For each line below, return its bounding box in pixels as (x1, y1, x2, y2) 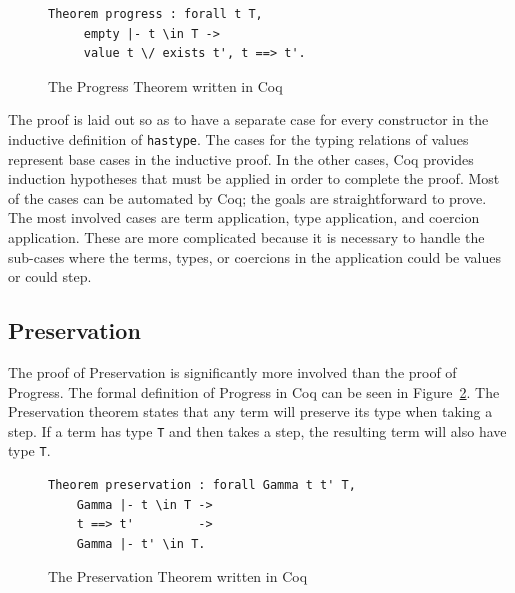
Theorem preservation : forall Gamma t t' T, (48, 478, 356, 493)
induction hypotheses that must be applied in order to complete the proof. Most (8, 168, 500, 189)
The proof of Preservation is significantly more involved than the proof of (8, 361, 457, 382)
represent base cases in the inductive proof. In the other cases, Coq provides (8, 148, 474, 169)
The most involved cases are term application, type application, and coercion (8, 207, 480, 228)
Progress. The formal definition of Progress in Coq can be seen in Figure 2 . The (8, 381, 500, 402)
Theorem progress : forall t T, (48, 7, 263, 21)
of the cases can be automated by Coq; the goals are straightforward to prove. (8, 187, 487, 208)
